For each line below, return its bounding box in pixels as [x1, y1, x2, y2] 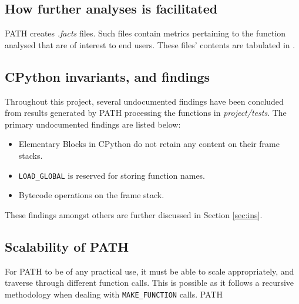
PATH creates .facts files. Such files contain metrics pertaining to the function [5, 27, 286, 39]
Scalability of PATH [5, 237, 129, 255]
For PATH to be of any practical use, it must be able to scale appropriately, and [5, 265, 294, 277]
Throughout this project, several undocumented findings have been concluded [5, 95, 284, 107]
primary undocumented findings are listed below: [5, 118, 181, 130]
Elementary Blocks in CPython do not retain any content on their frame [18, 138, 280, 150]
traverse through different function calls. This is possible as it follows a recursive [5, 276, 294, 289]
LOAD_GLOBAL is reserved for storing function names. [18, 169, 206, 181]
